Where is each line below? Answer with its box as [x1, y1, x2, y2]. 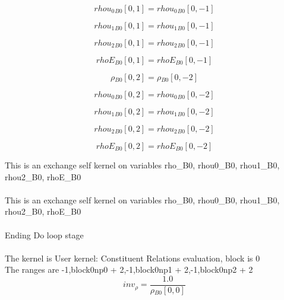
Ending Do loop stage [5, 228, 84, 241]
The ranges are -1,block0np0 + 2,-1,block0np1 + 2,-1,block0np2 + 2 [5, 263, 253, 276]
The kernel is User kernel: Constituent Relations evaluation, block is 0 [5, 251, 260, 264]
